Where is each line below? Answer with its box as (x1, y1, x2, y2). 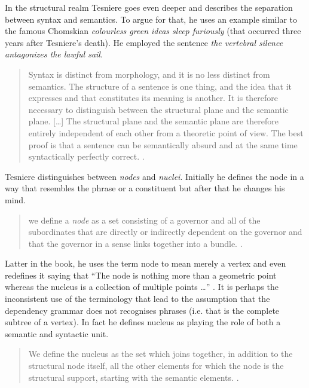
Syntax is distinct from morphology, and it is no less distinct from (28, 68, 270, 80)
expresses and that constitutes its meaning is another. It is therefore (28, 91, 279, 104)
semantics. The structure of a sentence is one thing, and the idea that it (28, 80, 292, 92)
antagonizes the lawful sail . (5, 48, 103, 60)
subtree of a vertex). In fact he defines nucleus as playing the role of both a (5, 316, 281, 328)
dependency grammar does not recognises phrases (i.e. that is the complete (5, 304, 280, 316)
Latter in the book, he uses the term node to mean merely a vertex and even (5, 257, 286, 270)
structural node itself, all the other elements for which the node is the (28, 359, 284, 372)
